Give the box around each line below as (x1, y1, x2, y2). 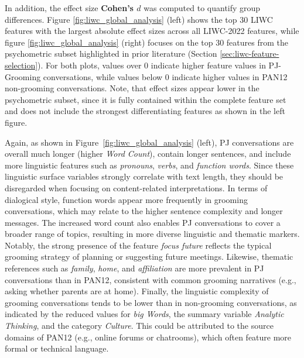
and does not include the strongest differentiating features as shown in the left (5, 105, 285, 117)
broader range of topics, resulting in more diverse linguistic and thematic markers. (5, 228, 300, 240)
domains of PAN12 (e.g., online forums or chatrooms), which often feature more (5, 331, 292, 343)
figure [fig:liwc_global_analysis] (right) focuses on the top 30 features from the (5, 36, 288, 48)
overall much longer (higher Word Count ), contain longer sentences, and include (5, 147, 291, 160)
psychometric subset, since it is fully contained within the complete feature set (5, 93, 286, 105)
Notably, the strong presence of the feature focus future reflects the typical (5, 239, 272, 251)
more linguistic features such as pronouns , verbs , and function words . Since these (5, 159, 294, 171)
